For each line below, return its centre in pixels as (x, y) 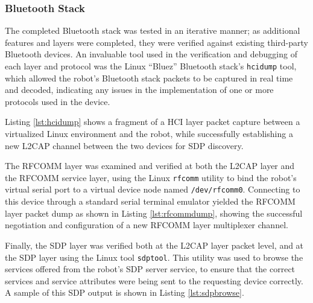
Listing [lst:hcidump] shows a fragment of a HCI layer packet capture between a (153, 122)
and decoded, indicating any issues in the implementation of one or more (139, 90)
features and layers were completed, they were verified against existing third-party (157, 42)
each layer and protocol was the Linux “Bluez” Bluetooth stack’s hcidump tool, (151, 66)
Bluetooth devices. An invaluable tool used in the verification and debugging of (151, 54)
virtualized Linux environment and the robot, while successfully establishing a (149, 134)
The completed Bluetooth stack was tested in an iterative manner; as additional (153, 30)
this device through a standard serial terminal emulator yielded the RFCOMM (150, 201)
